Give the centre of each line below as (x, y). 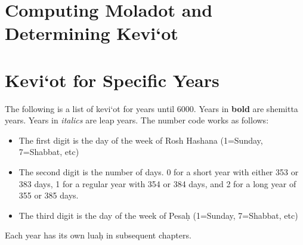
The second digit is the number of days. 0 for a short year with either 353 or (159, 172)
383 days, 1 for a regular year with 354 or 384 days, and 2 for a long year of (157, 183)
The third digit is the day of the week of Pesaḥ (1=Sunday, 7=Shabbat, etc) (158, 215)
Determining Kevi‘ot (92, 33)
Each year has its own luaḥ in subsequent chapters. (98, 235)
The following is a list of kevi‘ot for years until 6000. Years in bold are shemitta (151, 108)
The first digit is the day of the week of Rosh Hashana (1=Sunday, (141, 140)
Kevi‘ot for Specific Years (112, 80)
